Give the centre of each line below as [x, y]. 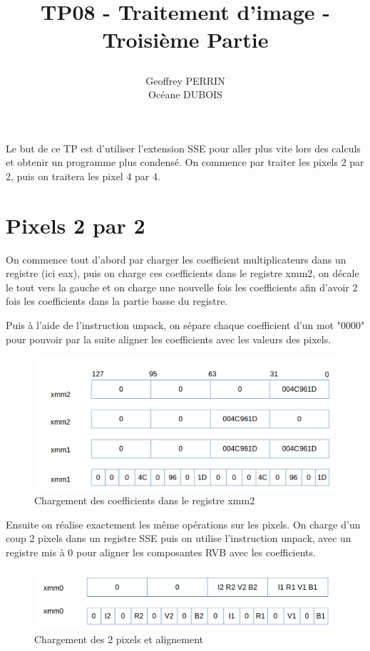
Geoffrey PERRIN [185, 80]
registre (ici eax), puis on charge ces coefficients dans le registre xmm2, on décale [183, 273]
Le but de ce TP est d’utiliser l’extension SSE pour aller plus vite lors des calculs [183, 148]
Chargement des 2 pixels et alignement [119, 639]
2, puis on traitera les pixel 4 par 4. [83, 176]
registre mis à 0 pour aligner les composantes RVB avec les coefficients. [161, 552]
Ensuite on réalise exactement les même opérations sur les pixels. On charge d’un [183, 524]
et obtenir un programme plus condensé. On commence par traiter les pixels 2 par [185, 162]
